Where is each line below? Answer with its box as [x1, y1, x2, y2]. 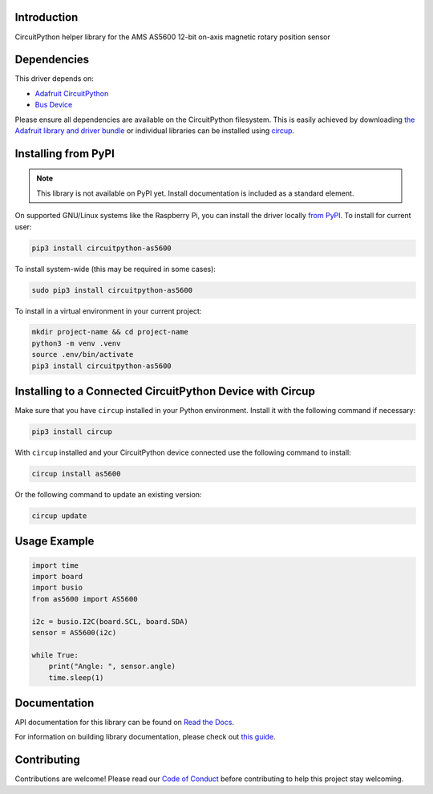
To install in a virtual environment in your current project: [14, 306, 202, 316]
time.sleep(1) [48, 673, 104, 682]
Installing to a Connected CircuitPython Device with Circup [14, 385, 316, 399]
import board [31, 572, 83, 581]
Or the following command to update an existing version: [14, 490, 202, 500]
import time [31, 561, 79, 569]
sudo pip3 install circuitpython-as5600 [31, 286, 192, 294]
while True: [31, 650, 79, 659]
